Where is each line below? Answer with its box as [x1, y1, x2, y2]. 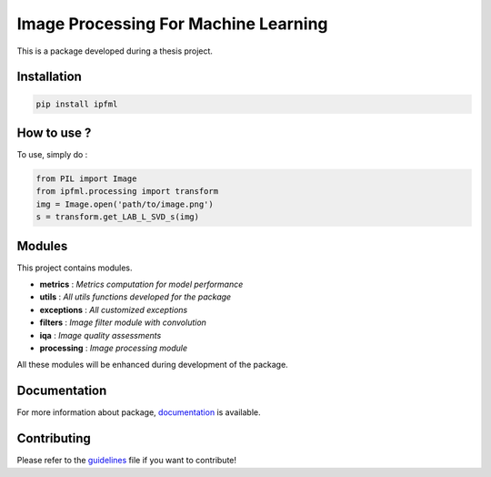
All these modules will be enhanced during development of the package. [16, 360, 288, 370]
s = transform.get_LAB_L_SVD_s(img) [35, 212, 200, 222]
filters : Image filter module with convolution [39, 317, 206, 328]
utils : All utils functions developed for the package [39, 291, 232, 302]
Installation [16, 69, 82, 85]
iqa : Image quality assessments [39, 330, 162, 340]
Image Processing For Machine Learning [16, 14, 328, 34]
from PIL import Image [35, 174, 137, 184]
